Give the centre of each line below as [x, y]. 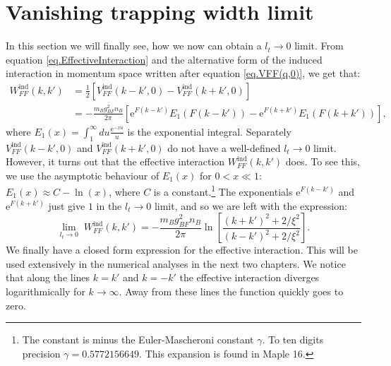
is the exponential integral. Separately [209, 131]
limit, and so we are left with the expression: [251, 205]
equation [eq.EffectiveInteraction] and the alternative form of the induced [164, 59]
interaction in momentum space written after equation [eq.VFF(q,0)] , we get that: [183, 73]
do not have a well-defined [224, 147]
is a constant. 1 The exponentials [223, 191]
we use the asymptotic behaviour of [83, 175]
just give [67, 205]
